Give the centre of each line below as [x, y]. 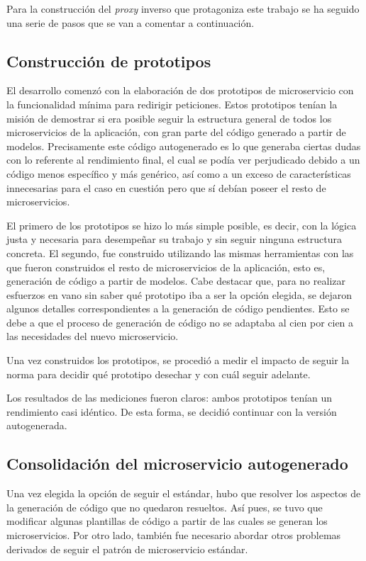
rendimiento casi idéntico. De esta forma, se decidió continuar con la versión [172, 411]
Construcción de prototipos [109, 61]
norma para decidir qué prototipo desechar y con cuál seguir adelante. [159, 374]
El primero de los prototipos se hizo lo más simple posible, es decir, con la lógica [182, 225]
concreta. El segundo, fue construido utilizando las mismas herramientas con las [180, 253]
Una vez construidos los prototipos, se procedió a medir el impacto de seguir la [178, 360]
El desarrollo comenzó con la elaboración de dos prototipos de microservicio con [180, 90]
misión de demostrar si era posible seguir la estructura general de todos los [169, 118]
